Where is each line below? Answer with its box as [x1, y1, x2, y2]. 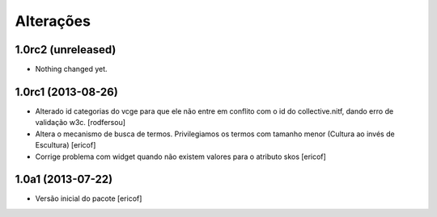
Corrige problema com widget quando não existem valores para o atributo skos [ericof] [35, 152, 327, 161]
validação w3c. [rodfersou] [35, 118, 125, 127]
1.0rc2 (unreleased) [15, 43, 117, 56]
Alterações [15, 12, 91, 30]
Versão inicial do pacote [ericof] [35, 194, 142, 203]
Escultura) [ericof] [35, 140, 96, 150]
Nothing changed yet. [35, 65, 108, 74]
